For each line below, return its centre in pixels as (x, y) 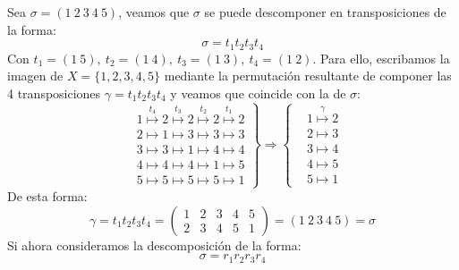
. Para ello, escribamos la (381, 58)
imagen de (35, 76)
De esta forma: (47, 196)
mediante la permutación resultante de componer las (308, 76)
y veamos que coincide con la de (258, 93)
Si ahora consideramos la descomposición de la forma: (154, 245)
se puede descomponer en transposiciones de (325, 12)
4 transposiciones (54, 93)
